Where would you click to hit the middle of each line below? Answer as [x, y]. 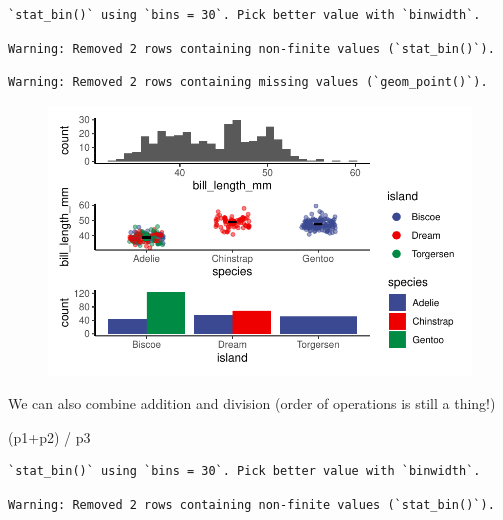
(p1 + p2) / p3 [49, 436]
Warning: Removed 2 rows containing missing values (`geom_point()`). [248, 82]
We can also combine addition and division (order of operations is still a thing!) [252, 403]
